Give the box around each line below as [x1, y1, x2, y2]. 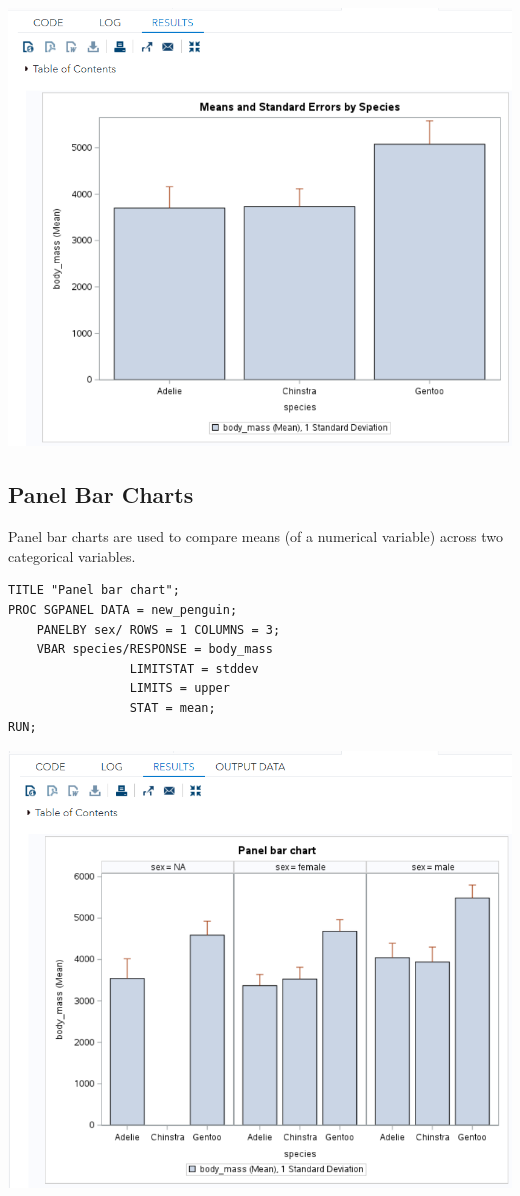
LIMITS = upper [129, 681, 230, 696]
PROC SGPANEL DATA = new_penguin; [8, 602, 238, 617]
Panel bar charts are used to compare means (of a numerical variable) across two [8, 526, 504, 547]
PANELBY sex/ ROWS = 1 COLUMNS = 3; [36, 622, 281, 637]
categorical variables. [8, 545, 136, 566]
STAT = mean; [129, 700, 216, 715]
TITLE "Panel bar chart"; [8, 583, 180, 598]
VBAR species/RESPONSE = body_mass [36, 642, 273, 657]
